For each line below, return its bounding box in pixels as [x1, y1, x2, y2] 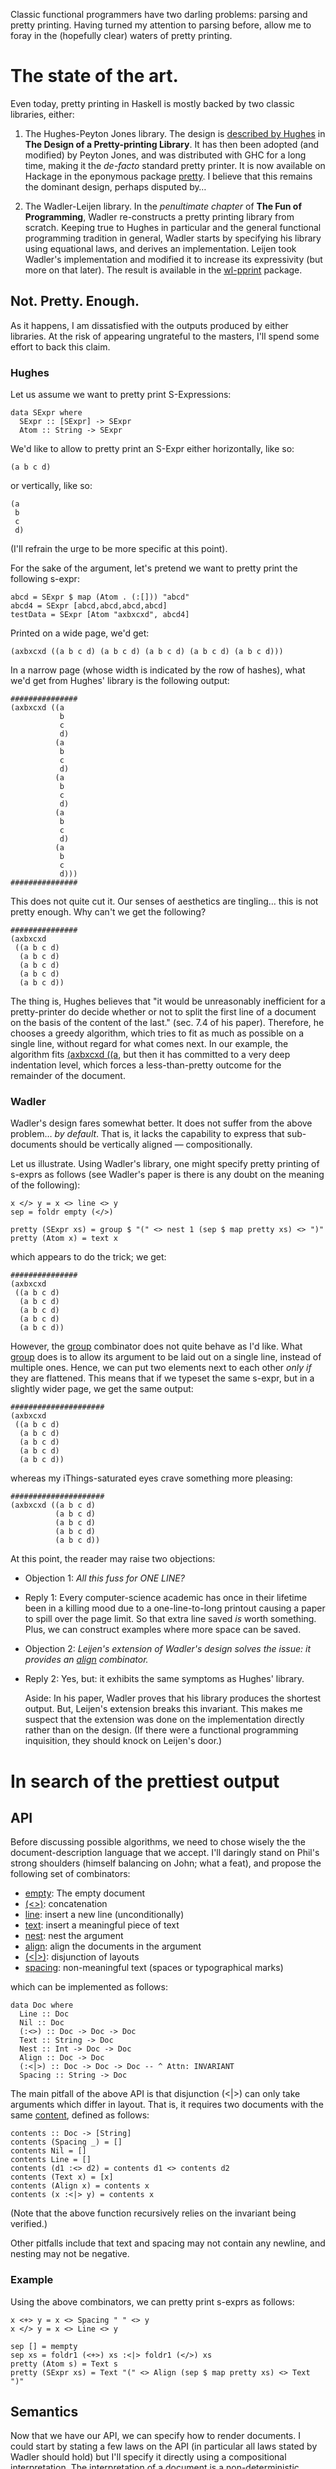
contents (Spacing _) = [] [10, 2137, 123, 2148]
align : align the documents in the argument [24, 1940, 202, 1953]
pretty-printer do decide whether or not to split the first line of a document [10, 1006, 317, 1018]
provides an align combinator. [24, 1654, 149, 1666]
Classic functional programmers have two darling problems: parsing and [10, 9, 308, 20]
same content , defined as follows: [10, 2109, 150, 2121]
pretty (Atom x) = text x [10, 1234, 118, 1244]
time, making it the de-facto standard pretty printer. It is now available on [24, 159, 326, 171]
